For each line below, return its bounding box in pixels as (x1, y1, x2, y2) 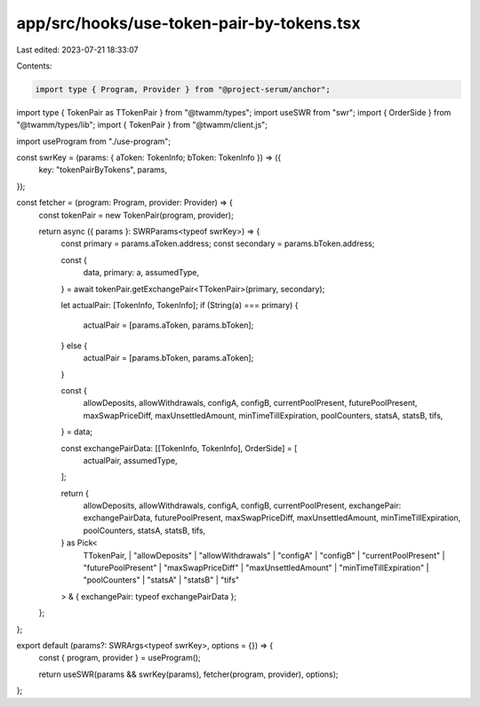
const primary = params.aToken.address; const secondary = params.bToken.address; (60, 238, 375, 249)
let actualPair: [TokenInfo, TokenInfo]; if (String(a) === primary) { (60, 299, 299, 310)
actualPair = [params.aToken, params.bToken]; (83, 320, 254, 330)
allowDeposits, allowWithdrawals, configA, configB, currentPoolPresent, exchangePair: (83, 500, 402, 511)
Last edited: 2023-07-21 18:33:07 (16, 44, 139, 55)
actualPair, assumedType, (83, 455, 178, 465)
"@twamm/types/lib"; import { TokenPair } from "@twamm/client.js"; (16, 120, 268, 131)
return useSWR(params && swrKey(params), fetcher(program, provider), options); (38, 669, 339, 679)
